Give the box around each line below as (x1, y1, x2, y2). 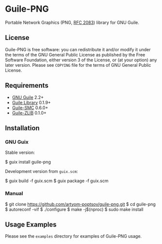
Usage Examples (5, 220, 57, 228)
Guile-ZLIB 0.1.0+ (12, 110, 47, 115)
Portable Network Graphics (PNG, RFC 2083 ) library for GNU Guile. (5, 19, 140, 25)
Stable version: (5, 150, 35, 155)
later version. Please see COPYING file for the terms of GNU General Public (5, 62, 151, 68)
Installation (5, 124, 40, 132)
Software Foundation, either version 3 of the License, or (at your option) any (5, 57, 157, 63)
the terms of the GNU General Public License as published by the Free (5, 52, 146, 57)
